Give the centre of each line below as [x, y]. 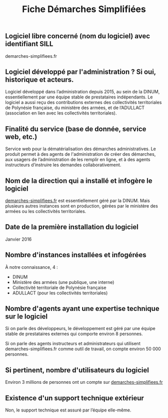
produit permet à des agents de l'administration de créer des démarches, [80, 154]
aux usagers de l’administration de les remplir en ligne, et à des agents [78, 160]
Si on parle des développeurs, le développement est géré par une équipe [80, 329]
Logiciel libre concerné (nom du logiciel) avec [78, 36]
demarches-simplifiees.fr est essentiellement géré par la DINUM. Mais [77, 201]
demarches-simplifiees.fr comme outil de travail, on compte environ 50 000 [83, 349]
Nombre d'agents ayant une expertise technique [82, 309]
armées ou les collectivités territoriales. [46, 212]
